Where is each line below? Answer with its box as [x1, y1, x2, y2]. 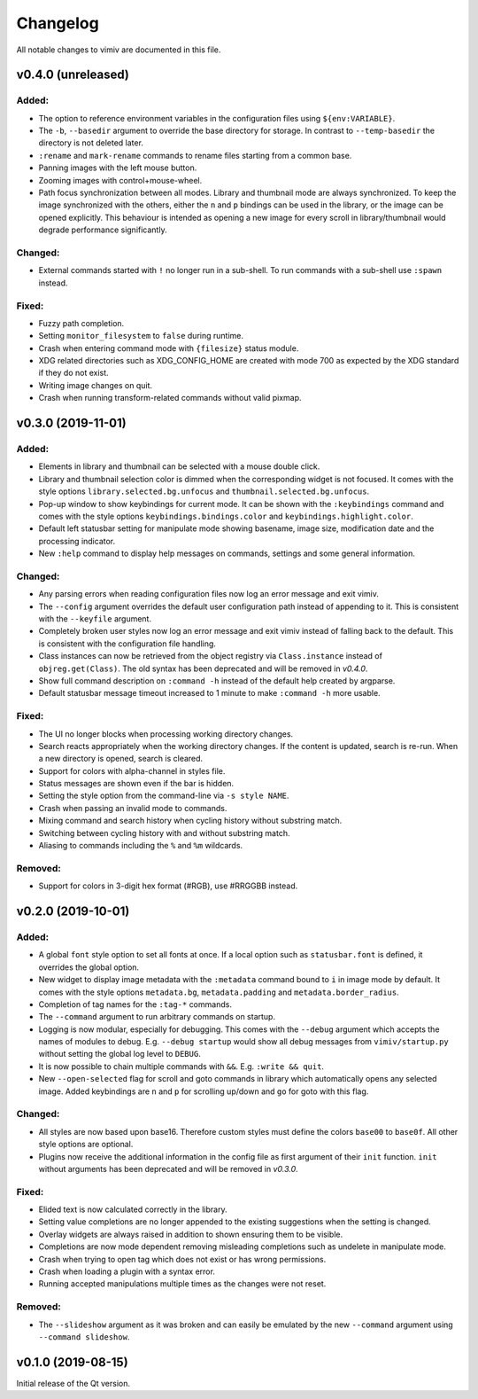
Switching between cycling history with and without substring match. [38, 827, 290, 838]
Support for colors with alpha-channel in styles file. [38, 765, 226, 776]
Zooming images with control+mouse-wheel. [38, 175, 203, 185]
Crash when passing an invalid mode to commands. [38, 802, 227, 813]
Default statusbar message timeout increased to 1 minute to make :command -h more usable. [38, 688, 381, 699]
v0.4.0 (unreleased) [16, 67, 130, 82]
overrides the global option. [38, 962, 140, 973]
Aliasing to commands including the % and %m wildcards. [38, 840, 243, 851]
